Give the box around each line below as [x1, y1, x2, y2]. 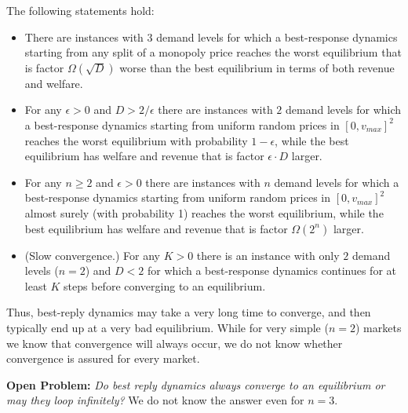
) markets [355, 319, 402, 335]
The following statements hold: [6, 2, 155, 18]
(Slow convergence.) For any [24, 247, 160, 263]
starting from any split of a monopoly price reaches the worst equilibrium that [24, 44, 402, 60]
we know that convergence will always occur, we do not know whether [6, 334, 343, 351]
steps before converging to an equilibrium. [64, 277, 266, 294]
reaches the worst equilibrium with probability [24, 132, 248, 148]
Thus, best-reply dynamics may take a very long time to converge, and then [6, 304, 371, 320]
